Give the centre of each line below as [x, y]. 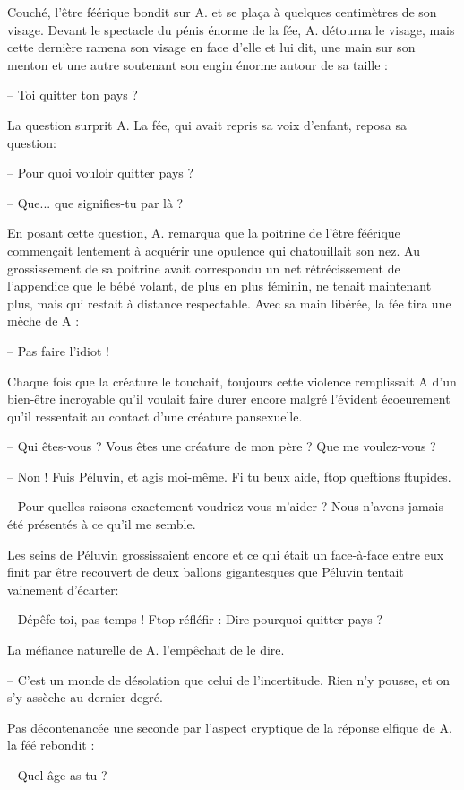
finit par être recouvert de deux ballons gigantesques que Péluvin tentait [206, 572]
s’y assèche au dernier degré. [85, 697]
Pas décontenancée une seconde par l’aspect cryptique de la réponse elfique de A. [230, 727]
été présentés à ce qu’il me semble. [102, 524]
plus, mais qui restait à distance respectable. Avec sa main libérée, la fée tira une [229, 303]
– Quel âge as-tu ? [57, 775]
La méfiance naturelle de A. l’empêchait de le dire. [146, 650]
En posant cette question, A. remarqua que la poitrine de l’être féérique [204, 233]
